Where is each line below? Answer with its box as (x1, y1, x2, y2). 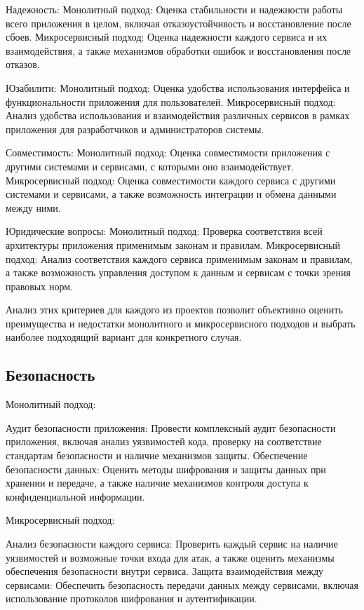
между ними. (6, 200, 61, 215)
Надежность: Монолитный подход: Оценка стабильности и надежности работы (6, 2, 343, 16)
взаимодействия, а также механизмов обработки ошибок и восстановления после (6, 43, 351, 57)
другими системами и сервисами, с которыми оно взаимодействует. (6, 158, 294, 173)
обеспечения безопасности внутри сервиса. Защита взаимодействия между (6, 564, 324, 578)
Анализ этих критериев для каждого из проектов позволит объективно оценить (6, 302, 343, 317)
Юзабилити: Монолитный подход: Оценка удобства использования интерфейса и (6, 80, 350, 95)
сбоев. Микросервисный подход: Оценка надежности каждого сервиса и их (6, 29, 328, 44)
